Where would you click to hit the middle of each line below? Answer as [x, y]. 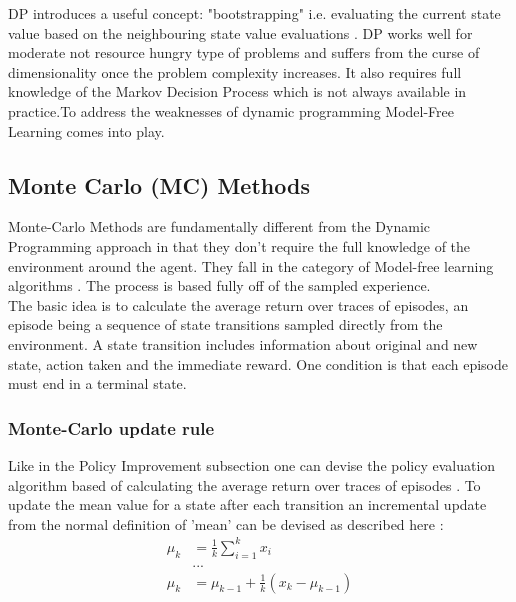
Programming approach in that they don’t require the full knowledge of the [239, 245]
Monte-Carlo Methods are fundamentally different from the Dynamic [219, 226]
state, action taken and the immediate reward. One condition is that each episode [258, 363]
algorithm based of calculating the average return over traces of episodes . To [244, 484]
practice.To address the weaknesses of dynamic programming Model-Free [231, 110]
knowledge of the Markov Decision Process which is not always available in [237, 91]
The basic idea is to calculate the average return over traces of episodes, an [238, 304]
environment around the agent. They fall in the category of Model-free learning [251, 265]
